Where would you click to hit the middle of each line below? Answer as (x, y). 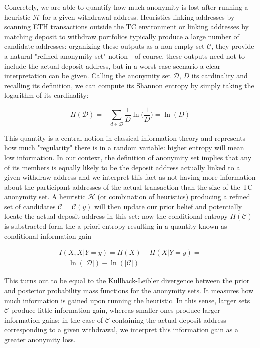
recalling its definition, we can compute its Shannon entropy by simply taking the (129, 85)
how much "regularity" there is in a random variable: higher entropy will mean (124, 147)
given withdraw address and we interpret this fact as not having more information (130, 177)
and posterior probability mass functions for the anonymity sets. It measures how (129, 290)
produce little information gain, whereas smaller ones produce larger (115, 310)
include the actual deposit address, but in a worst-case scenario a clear (112, 65)
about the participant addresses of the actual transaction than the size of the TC (128, 187)
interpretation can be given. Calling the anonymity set (88, 75)
